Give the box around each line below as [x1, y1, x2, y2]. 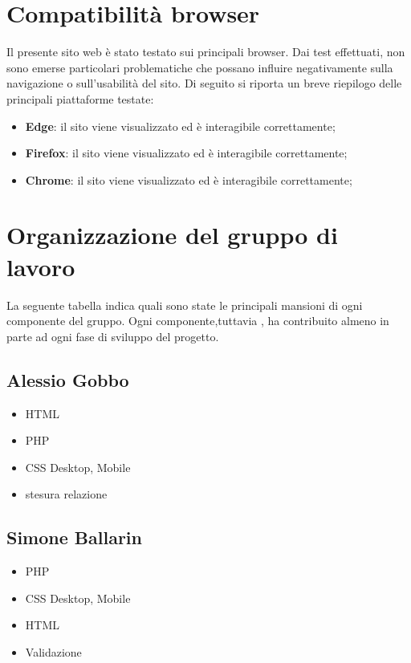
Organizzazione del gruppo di [6, 218, 338, 251]
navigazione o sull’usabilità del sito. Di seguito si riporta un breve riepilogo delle [6, 75, 402, 92]
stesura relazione [25, 486, 108, 502]
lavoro [6, 250, 75, 283]
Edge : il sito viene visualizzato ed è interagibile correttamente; [25, 117, 336, 134]
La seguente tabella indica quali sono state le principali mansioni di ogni [6, 296, 363, 313]
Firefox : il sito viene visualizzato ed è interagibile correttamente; [25, 144, 348, 161]
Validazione [25, 643, 82, 660]
